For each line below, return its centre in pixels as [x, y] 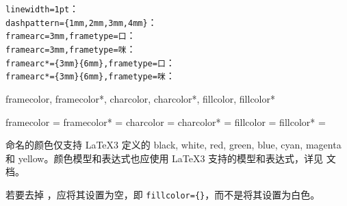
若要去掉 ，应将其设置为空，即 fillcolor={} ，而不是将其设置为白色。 [163, 194]
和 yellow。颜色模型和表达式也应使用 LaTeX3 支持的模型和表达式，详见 [165, 158]
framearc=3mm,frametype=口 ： [71, 35]
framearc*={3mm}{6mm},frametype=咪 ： [90, 76]
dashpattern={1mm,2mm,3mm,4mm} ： [81, 22]
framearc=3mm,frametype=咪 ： [71, 48]
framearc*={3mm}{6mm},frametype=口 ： [90, 62]
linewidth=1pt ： [42, 8]
